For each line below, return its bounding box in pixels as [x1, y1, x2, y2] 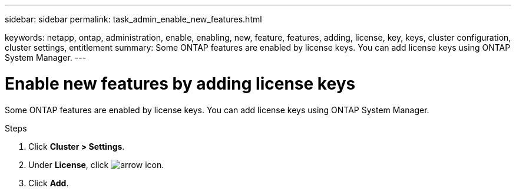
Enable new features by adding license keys [5, 73, 356, 94]
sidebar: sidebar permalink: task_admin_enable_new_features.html [5, 14, 262, 24]
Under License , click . [28, 159, 164, 170]
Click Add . [28, 177, 69, 188]
